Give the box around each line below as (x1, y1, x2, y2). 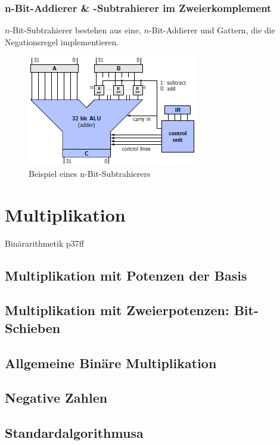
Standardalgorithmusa (5, 424, 144, 442)
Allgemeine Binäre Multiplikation (5, 353, 217, 372)
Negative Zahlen (5, 388, 108, 407)
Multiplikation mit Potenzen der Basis (5, 266, 247, 284)
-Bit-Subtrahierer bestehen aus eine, (10, 24, 141, 36)
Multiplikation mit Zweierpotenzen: (5, 301, 229, 319)
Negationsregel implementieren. (5, 35, 119, 48)
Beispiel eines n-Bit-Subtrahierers (29, 167, 151, 179)
